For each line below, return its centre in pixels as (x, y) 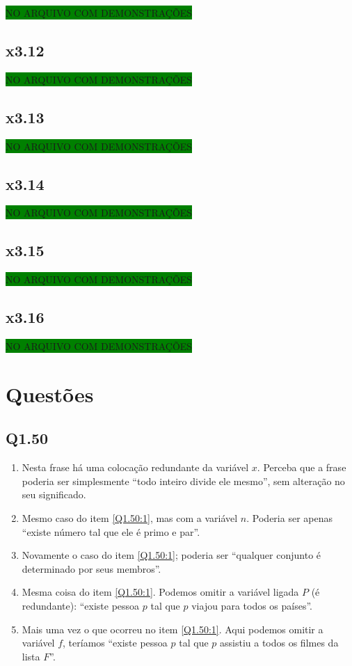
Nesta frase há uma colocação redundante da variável (135, 467)
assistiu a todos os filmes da (279, 643)
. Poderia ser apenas (289, 517)
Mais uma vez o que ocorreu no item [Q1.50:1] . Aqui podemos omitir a (173, 629)
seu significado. (54, 494)
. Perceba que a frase (302, 467)
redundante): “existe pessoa (81, 605)
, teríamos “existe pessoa (115, 643)
